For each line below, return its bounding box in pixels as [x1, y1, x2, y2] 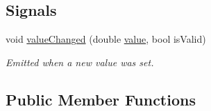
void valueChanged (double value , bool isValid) [6, 32, 206, 46]
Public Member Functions [6, 88, 196, 110]
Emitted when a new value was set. [6, 54, 154, 69]
